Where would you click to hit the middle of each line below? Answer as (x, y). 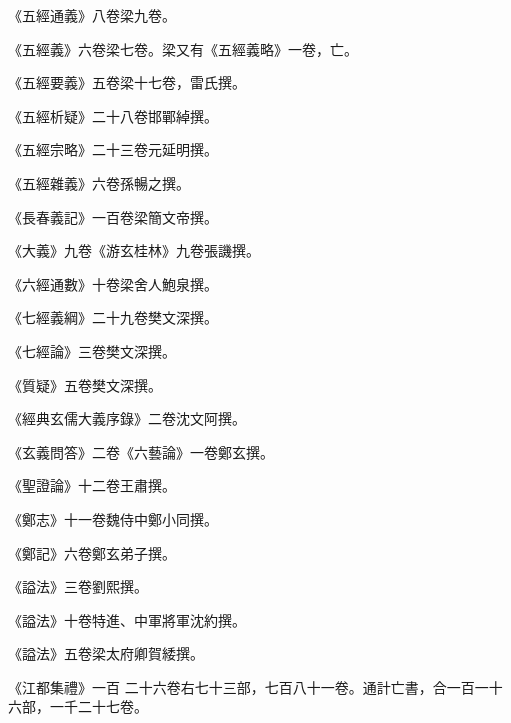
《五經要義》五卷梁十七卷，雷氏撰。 (127, 82)
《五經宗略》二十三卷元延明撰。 (113, 149)
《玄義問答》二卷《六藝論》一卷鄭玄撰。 (141, 451)
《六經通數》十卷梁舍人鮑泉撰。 (113, 283)
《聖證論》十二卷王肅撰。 (92, 485)
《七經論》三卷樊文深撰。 (92, 350)
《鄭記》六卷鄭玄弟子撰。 (92, 552)
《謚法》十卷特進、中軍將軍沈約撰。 (127, 619)
